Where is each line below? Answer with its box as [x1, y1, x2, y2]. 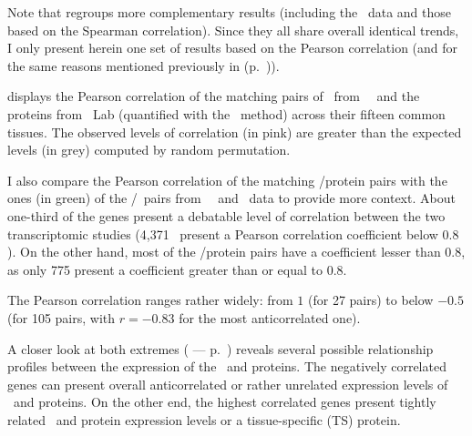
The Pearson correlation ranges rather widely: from [7, 290, 293, 309]
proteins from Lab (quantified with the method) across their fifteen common [7, 104, 446, 123]
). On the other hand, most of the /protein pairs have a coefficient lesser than [7, 242, 441, 261]
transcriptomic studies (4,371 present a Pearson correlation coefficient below [7, 224, 438, 243]
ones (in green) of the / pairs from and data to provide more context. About [7, 188, 456, 208]
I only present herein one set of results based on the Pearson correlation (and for [7, 38, 458, 57]
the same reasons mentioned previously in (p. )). [7, 56, 280, 75]
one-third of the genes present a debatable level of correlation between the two [7, 206, 446, 225]
